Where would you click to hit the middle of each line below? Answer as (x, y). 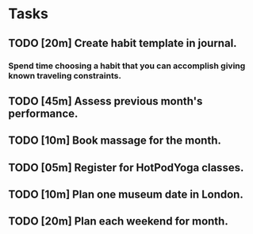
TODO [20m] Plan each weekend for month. (118, 222)
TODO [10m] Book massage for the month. (115, 141)
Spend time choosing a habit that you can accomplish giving (127, 66)
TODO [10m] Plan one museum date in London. (126, 195)
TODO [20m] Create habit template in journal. (123, 43)
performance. (43, 113)
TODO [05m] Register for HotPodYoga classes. (126, 167)
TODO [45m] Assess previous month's (105, 101)
